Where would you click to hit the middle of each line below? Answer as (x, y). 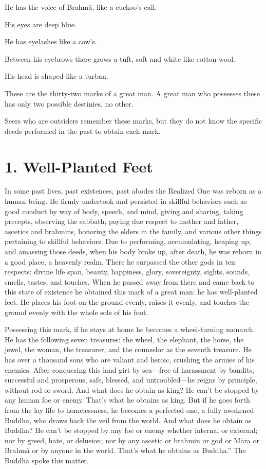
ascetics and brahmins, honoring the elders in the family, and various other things (133, 231)
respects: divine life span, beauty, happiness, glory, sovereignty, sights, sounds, (127, 272)
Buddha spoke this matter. (47, 460)
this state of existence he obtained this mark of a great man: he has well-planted (131, 292)
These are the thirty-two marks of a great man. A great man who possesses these (132, 93)
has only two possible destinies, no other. (69, 103)
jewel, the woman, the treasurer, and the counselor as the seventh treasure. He (128, 349)
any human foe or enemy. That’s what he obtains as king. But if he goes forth (127, 400)
